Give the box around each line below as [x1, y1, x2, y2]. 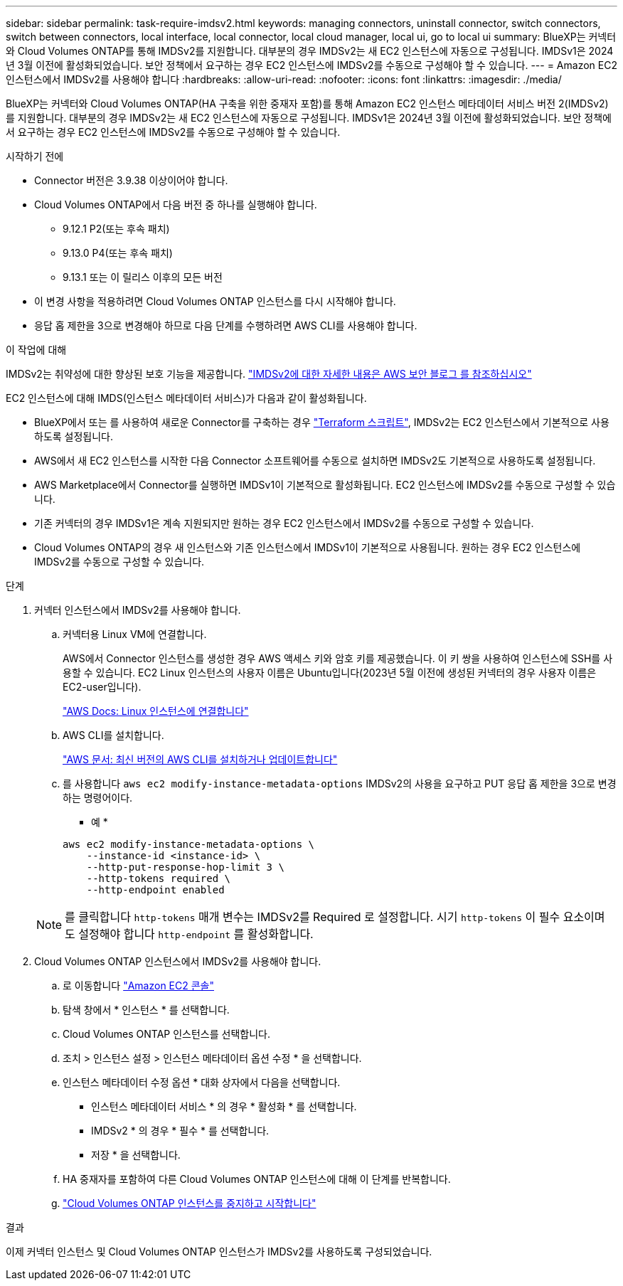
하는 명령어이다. [63, 792, 133, 804]
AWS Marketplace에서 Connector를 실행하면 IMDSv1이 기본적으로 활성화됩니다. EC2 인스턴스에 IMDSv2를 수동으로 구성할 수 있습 [34, 479, 616, 491]
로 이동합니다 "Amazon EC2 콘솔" [63, 979, 214, 992]
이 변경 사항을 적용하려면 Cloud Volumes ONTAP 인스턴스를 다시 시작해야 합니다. [34, 295, 396, 307]
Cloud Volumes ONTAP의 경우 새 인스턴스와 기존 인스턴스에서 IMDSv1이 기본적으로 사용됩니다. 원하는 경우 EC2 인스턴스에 [34, 541, 581, 553]
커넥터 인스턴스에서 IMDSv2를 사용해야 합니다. [34, 604, 241, 616]
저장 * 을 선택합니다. [91, 1149, 181, 1161]
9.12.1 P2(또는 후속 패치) [63, 223, 170, 235]
